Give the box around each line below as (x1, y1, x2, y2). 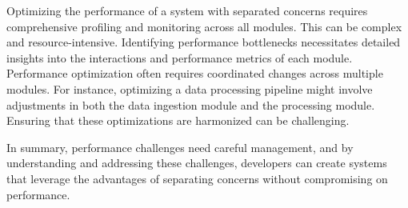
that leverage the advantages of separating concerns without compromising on (6, 170, 388, 186)
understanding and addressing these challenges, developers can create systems (6, 154, 387, 171)
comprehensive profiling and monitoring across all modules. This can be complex (6, 18, 402, 34)
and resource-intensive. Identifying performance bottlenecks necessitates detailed (6, 34, 401, 50)
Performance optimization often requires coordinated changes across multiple (6, 65, 383, 82)
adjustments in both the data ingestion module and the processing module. (6, 96, 375, 113)
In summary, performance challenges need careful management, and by (6, 138, 354, 155)
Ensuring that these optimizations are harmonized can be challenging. (6, 112, 350, 129)
